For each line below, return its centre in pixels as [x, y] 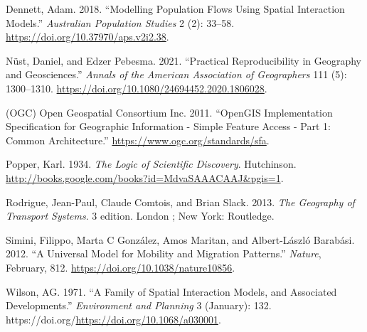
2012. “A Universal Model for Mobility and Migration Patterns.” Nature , [164, 253]
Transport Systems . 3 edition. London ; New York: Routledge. [140, 216]
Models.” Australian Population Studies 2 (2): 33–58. [120, 22]
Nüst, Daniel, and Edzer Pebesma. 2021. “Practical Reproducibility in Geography [183, 60]
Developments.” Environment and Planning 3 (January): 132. [139, 305]
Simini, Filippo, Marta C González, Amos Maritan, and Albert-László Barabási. [180, 239]
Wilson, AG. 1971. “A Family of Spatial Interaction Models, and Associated [171, 291]
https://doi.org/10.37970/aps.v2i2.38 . [87, 37]
